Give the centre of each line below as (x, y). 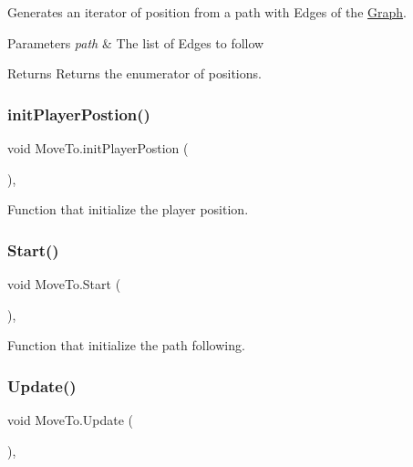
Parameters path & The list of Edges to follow (136, 42)
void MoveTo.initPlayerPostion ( (98, 148)
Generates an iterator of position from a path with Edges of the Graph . (207, 12)
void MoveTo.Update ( (71, 420)
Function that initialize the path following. (126, 345)
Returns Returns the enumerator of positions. (134, 73)
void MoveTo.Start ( (64, 284)
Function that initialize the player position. (128, 209)
